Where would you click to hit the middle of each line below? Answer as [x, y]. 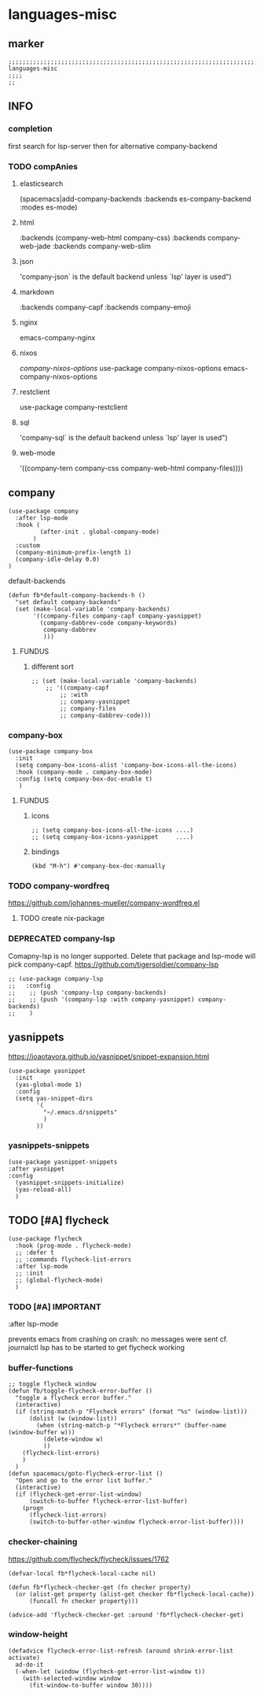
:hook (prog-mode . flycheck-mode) [73, 1245]
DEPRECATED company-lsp [62, 939]
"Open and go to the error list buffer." [84, 1481]
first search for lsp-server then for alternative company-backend [113, 146]
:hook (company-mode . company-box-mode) [84, 772]
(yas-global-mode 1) [49, 1085]
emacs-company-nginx [57, 337]
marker [26, 44]
